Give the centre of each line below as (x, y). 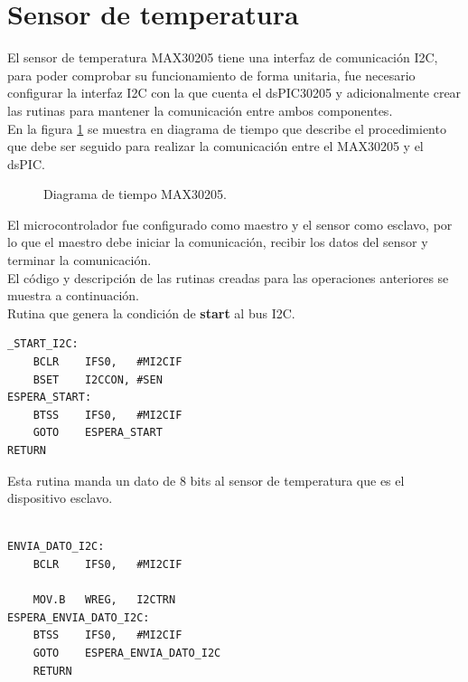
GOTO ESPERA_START (98, 433)
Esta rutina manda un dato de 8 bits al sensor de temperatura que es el (206, 480)
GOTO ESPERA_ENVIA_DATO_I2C (127, 653)
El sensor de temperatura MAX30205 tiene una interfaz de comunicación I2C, (223, 57)
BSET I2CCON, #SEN (98, 379)
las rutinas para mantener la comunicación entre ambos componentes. (200, 110)
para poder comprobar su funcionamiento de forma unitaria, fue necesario (211, 75)
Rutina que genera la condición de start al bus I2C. (151, 313)
